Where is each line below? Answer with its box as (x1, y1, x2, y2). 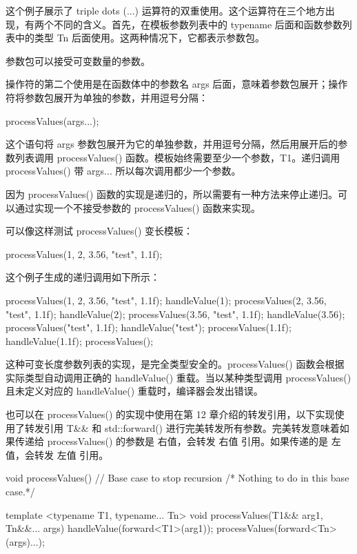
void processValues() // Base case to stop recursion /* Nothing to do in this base (6, 471, 349, 485)
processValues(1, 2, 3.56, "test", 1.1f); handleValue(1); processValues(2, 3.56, (6, 293, 327, 307)
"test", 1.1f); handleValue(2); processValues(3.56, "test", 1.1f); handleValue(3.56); (6, 306, 345, 321)
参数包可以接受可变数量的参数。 (6, 53, 150, 68)
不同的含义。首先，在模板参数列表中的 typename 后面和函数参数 (53, 17, 343, 31)
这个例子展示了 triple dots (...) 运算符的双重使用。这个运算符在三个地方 (6, 3, 325, 17)
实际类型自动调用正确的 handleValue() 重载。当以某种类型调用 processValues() (6, 370, 351, 384)
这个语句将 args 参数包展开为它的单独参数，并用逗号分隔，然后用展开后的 (6, 137, 338, 151)
